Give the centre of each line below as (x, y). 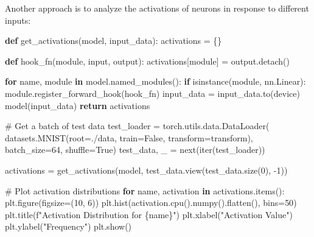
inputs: (18, 20)
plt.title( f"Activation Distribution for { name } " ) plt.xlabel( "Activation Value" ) (149, 214)
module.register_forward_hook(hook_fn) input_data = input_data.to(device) (152, 93)
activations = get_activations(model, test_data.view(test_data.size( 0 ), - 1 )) (146, 170)
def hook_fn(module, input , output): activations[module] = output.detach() (147, 61)
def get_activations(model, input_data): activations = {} (113, 41)
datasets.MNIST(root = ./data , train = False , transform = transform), (129, 137)
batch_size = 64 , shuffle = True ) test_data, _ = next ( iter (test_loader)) (135, 150)
